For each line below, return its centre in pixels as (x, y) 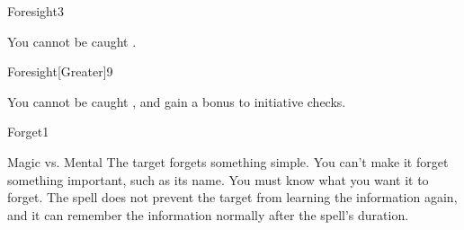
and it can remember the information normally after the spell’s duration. (208, 214)
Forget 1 (28, 132)
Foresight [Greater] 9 (60, 71)
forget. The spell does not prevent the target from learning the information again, (232, 197)
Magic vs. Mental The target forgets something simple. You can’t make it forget (228, 161)
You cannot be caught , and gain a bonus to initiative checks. (177, 101)
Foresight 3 (36, 11)
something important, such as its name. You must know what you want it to (218, 179)
